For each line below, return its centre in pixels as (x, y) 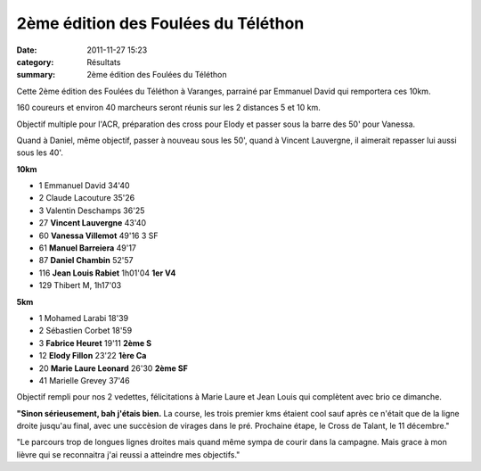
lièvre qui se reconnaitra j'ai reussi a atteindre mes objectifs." (128, 454)
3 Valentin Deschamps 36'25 (92, 211)
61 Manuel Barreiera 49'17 (88, 248)
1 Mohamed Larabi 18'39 (84, 318)
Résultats (104, 62)
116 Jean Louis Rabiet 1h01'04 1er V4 (107, 273)
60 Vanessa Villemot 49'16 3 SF (99, 235)
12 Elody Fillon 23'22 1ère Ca (93, 356)
